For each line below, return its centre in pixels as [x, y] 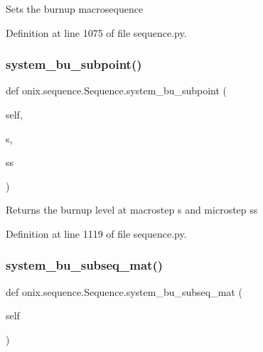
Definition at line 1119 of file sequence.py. [96, 233]
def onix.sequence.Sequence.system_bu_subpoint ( [117, 90]
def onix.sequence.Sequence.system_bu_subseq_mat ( [124, 291]
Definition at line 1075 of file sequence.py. [96, 32]
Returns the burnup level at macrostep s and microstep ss [132, 210]
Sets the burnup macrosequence [75, 9]
